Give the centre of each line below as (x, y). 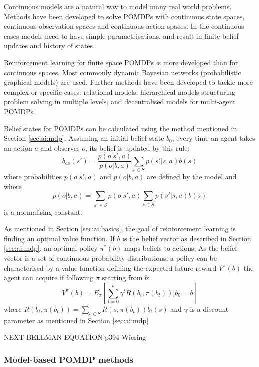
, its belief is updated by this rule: (137, 147)
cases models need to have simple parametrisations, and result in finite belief (121, 35)
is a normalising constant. (43, 212)
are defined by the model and (191, 176)
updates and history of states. (49, 45)
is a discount (209, 309)
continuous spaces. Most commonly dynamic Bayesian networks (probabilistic (123, 72)
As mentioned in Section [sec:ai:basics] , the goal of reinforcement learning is (120, 229)
